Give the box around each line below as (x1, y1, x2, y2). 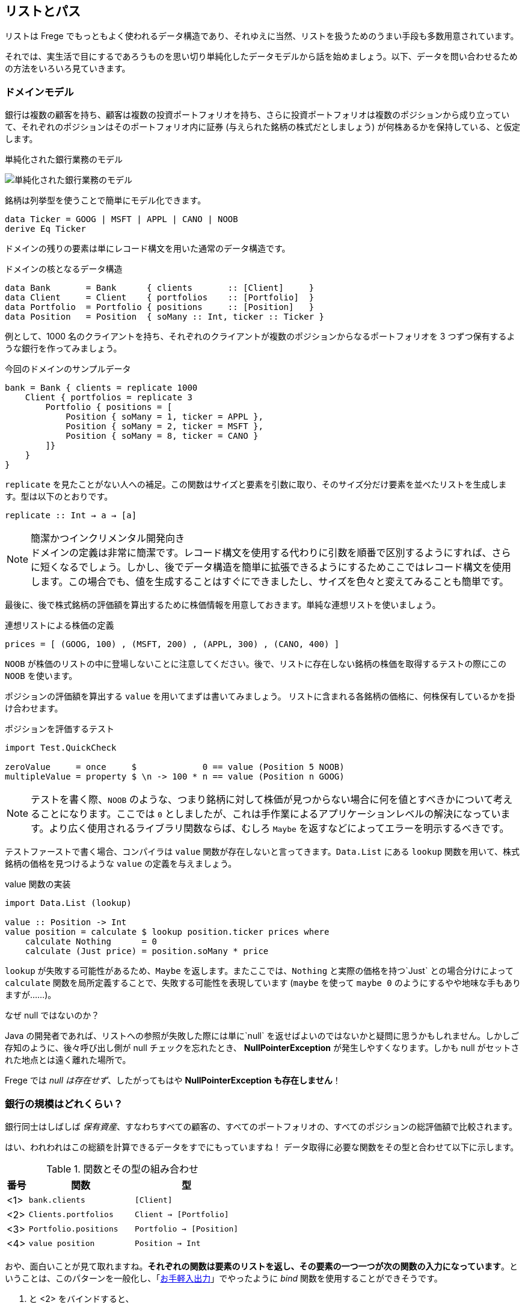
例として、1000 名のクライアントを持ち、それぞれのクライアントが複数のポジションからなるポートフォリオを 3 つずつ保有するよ (5, 331, 515, 342)
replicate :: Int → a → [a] (5, 510, 137, 521)
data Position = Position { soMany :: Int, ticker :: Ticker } (5, 312, 325, 322)
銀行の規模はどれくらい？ (5, 1097, 123, 1110)
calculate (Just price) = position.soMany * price (25, 946, 269, 956)
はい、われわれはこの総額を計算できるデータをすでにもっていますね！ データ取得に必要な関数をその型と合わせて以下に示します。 (5, 1141, 519, 1152)
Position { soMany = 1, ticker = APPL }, (66, 412, 263, 422)
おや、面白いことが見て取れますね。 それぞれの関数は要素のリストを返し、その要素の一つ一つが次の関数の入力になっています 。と (5, 1260, 518, 1271)
